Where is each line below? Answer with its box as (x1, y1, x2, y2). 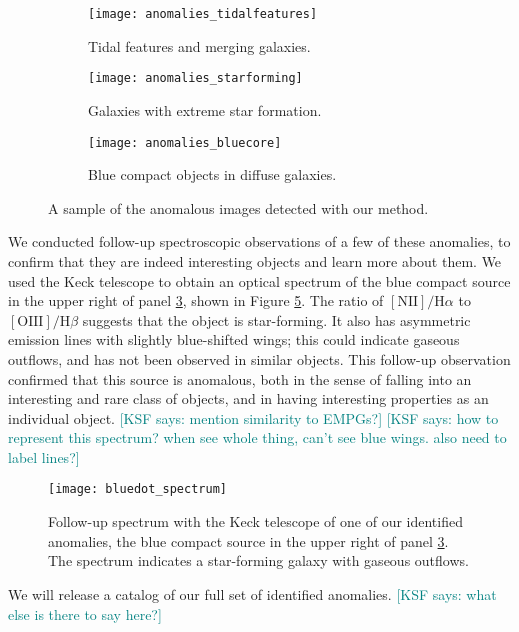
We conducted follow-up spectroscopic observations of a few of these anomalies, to (8, 231, 511, 252)
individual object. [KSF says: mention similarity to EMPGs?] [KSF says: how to (8, 407, 499, 428)
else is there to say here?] (8, 603, 162, 624)
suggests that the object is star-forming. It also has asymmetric (82, 309, 471, 330)
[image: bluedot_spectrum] (48, 482, 227, 497)
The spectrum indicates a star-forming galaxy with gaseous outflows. (48, 550, 469, 571)
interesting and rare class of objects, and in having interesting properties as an (8, 388, 489, 409)
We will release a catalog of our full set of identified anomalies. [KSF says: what (8, 583, 497, 604)
